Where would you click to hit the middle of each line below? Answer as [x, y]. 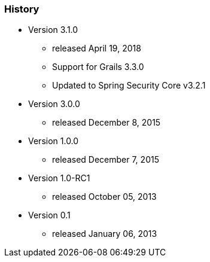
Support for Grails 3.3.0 [98, 67]
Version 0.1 [49, 215]
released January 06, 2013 [105, 234]
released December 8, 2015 [106, 123]
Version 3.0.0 [54, 104]
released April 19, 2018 [97, 48]
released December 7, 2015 [106, 160]
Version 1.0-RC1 [59, 178]
